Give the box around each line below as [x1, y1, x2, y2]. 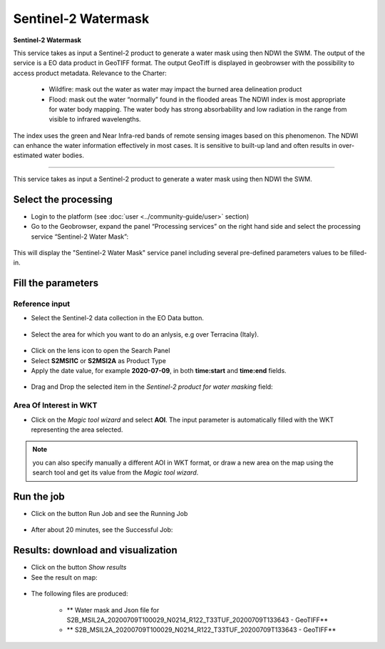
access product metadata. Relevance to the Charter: [13, 69, 167, 77]
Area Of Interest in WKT [13, 400, 98, 410]
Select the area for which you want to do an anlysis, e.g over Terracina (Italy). [31, 330, 260, 339]
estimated [13, 151, 43, 160]
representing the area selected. [31, 425, 123, 434]
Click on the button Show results [31, 563, 127, 572]
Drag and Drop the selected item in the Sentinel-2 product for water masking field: [31, 382, 274, 391]
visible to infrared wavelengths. [48, 115, 142, 124]
